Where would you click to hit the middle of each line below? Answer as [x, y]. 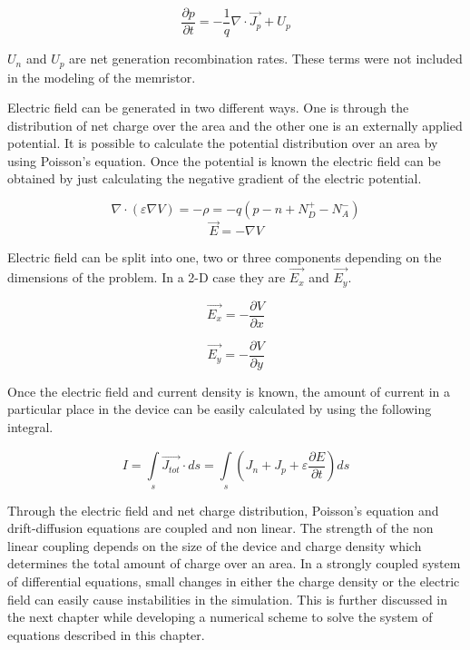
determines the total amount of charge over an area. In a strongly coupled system [234, 563]
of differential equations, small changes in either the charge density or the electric [234, 581]
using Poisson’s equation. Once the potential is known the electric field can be [224, 160]
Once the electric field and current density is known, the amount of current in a [229, 391]
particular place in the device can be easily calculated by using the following [220, 409]
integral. [30, 426]
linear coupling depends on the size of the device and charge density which [215, 545]
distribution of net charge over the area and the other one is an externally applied [235, 125]
